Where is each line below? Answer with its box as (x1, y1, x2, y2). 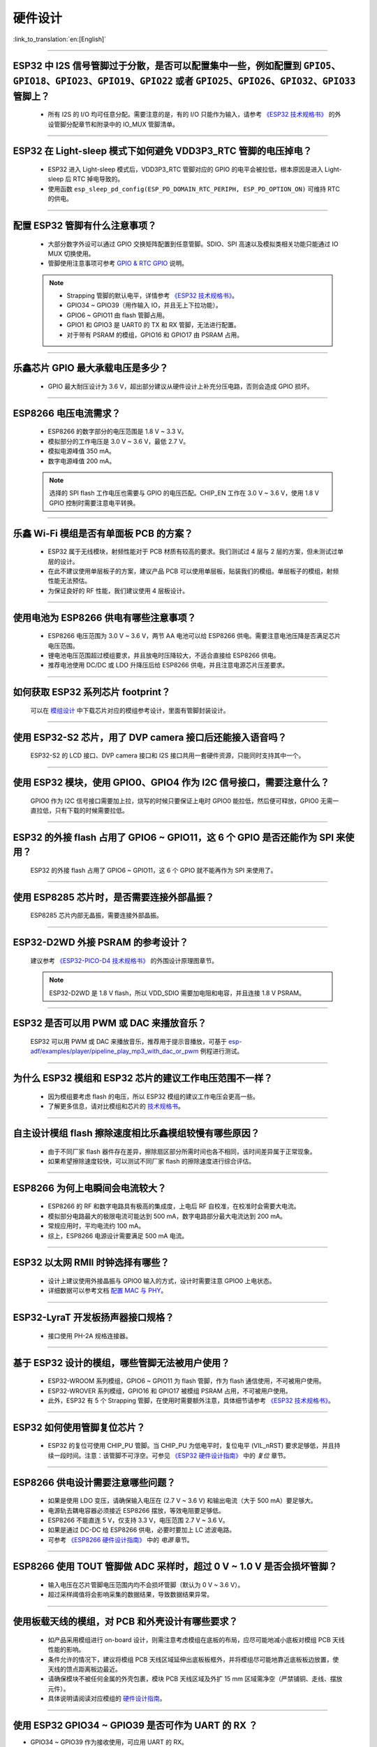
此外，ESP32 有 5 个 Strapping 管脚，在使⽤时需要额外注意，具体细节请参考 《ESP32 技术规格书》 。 (47, 1396, 335, 1405)
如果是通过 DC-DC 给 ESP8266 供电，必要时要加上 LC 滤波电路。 (47, 1525, 236, 1534)
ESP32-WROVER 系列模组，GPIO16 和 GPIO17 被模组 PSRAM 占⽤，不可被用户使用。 (47, 1386, 292, 1395)
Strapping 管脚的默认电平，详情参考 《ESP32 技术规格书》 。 (66, 291, 239, 300)
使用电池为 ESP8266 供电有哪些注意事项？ (13, 611, 197, 623)
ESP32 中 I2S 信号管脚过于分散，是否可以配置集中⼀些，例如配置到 (13, 60, 302, 72)
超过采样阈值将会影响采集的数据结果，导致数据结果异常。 (47, 1590, 213, 1599)
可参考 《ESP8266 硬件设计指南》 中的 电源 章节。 (47, 1535, 193, 1544)
